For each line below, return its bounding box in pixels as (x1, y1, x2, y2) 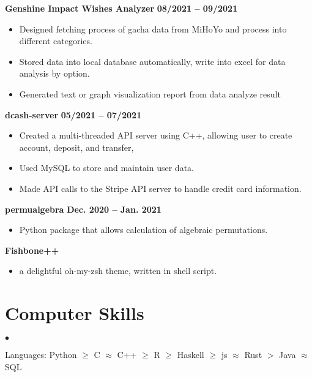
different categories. (19, 34, 92, 47)
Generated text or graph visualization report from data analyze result (19, 87, 281, 100)
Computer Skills (5, 300, 144, 326)
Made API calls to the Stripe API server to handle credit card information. (19, 181, 302, 194)
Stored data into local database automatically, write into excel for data (19, 55, 286, 67)
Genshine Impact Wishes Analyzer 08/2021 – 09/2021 (5, 2, 238, 14)
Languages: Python (5, 348, 77, 361)
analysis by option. (19, 67, 90, 80)
